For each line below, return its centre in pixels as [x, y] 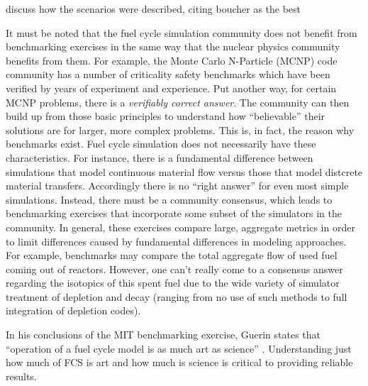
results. [21, 376]
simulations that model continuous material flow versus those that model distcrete [184, 171]
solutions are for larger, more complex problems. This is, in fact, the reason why [180, 129]
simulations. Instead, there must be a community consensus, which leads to [169, 199]
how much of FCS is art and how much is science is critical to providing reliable [179, 362]
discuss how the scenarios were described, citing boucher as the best [154, 9]
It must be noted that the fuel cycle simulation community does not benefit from [182, 32]
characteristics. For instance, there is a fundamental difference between [160, 157]
